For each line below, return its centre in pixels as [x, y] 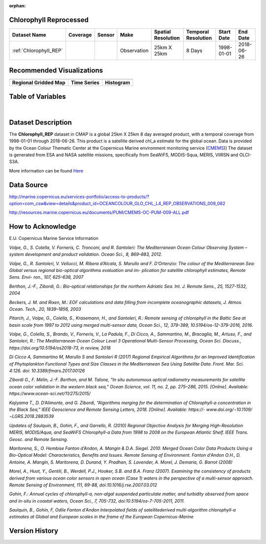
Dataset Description [40, 122]
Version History [34, 531]
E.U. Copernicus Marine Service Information [54, 238]
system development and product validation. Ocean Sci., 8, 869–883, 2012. [86, 254]
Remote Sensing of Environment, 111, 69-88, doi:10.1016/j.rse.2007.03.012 [83, 485]
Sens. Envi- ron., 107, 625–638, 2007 [46, 277]
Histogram [118, 83]
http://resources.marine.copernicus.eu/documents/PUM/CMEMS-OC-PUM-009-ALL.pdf [99, 212]
